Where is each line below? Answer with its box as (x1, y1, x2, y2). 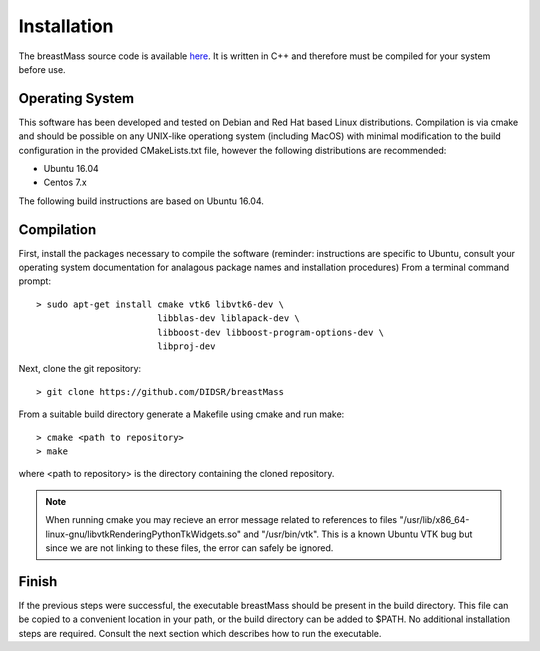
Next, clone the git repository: (18, 363, 142, 375)
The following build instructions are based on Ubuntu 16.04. (18, 195, 265, 207)
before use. (18, 63, 66, 75)
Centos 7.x (43, 176, 87, 189)
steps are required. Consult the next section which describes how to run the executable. (18, 627, 382, 639)
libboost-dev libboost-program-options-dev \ (156, 326, 385, 338)
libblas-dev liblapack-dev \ (156, 313, 300, 324)
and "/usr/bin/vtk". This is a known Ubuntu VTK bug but (243, 528, 473, 540)
